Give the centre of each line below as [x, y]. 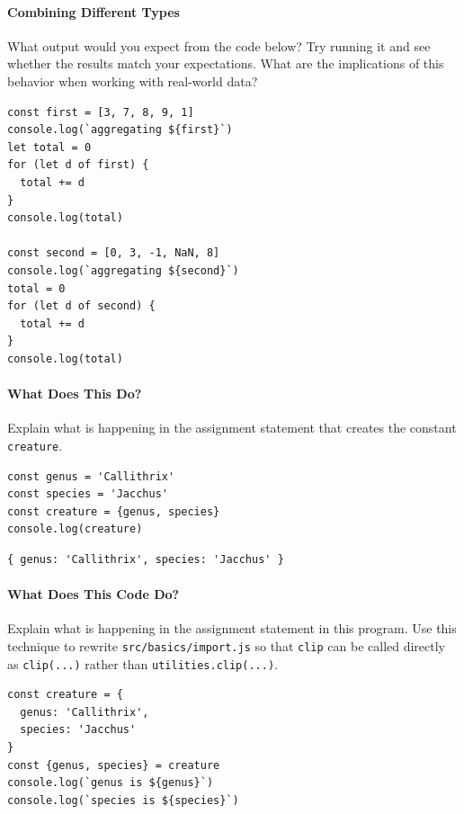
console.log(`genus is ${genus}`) [111, 783]
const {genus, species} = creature [114, 765]
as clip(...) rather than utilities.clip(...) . [143, 663]
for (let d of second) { [81, 306]
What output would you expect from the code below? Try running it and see [219, 45]
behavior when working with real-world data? [133, 81]
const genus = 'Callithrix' [91, 476]
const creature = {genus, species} [114, 511]
